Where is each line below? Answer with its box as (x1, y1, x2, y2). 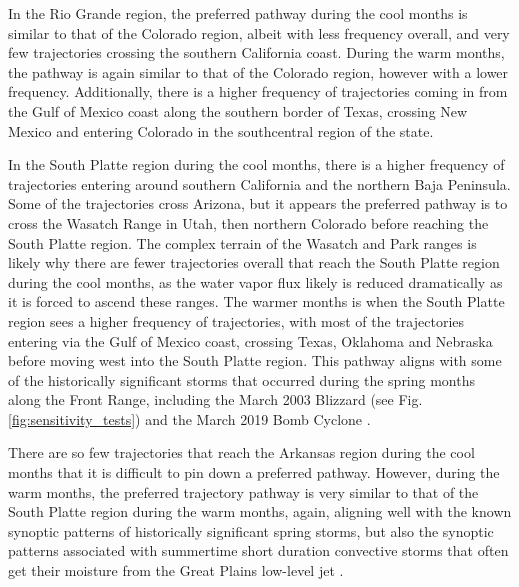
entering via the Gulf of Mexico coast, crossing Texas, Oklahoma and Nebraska (8, 330, 493, 351)
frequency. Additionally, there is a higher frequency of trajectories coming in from (8, 81, 508, 102)
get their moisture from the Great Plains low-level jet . (8, 560, 344, 581)
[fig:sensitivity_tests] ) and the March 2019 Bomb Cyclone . (8, 408, 371, 429)
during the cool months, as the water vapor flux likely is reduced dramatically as (8, 271, 503, 292)
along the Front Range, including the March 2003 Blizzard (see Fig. (8, 389, 423, 410)
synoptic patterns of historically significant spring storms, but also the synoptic (8, 520, 494, 541)
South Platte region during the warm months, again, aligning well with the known (8, 501, 512, 522)
